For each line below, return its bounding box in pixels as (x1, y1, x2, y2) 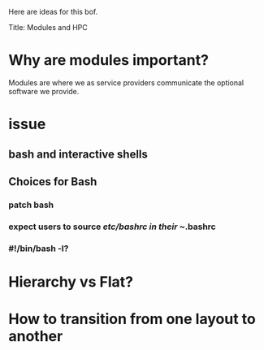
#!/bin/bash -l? (8, 243, 69, 254)
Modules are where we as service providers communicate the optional (8, 77, 245, 88)
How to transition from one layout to (8, 310, 256, 328)
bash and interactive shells (8, 147, 149, 161)
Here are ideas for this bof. (8, 7, 98, 16)
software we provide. (8, 86, 80, 96)
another (8, 327, 63, 346)
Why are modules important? (8, 51, 210, 70)
